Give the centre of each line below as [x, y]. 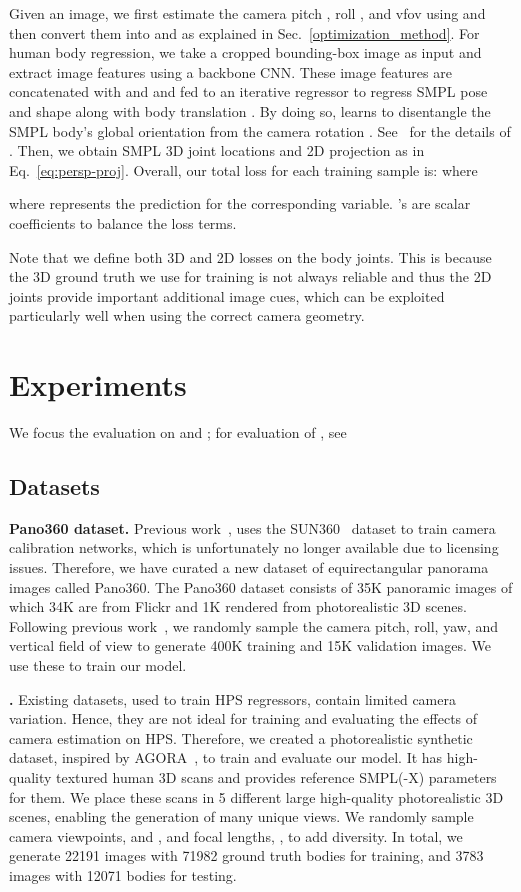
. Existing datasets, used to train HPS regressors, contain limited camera [232, 698]
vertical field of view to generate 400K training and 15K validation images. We [250, 645]
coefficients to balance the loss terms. [123, 222]
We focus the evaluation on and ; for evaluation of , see [178, 432]
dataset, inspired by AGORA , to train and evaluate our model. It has [226, 757]
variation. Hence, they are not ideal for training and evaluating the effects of [243, 718]
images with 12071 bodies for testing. [123, 874]
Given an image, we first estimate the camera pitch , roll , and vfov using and [247, 13]
